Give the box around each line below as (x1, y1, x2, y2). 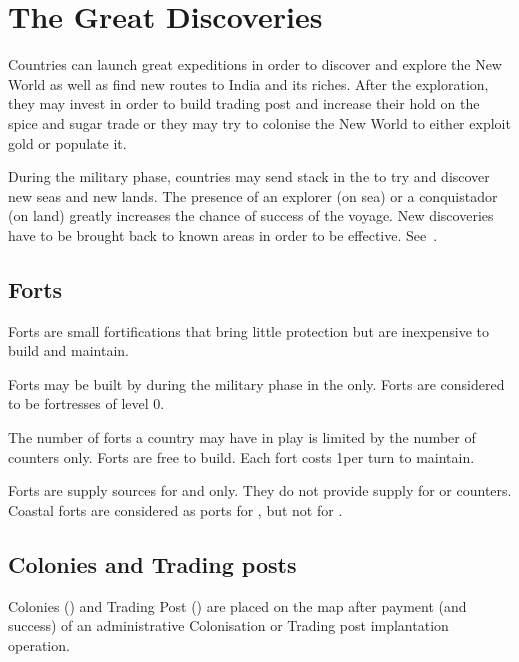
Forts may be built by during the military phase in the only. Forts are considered (8, 373, 505, 394)
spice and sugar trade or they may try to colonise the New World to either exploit (8, 112, 511, 133)
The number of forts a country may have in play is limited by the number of (8, 427, 476, 448)
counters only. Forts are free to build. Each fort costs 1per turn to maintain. (8, 446, 475, 467)
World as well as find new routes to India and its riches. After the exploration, (8, 73, 489, 94)
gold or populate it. (8, 132, 127, 153)
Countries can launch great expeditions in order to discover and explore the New (8, 54, 502, 75)
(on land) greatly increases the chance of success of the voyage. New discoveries (8, 205, 494, 226)
